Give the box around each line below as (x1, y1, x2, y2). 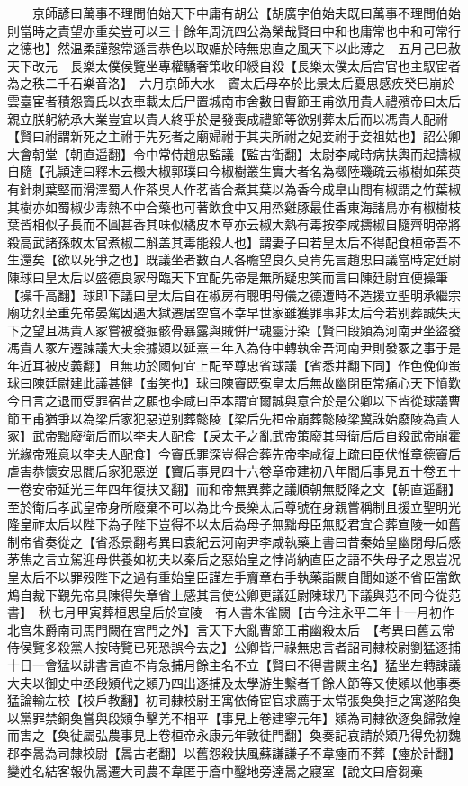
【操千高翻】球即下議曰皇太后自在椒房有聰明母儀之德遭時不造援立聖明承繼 (7, 285, 448, 304)
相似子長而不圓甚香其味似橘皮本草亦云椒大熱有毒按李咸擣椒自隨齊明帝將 (31, 215, 461, 234)
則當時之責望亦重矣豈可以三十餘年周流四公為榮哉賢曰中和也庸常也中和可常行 (7, 21, 461, 40)
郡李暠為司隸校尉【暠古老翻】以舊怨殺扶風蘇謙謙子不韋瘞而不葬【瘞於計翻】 (7, 743, 461, 762)
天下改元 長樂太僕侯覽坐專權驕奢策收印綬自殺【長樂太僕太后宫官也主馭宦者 (7, 56, 461, 75)
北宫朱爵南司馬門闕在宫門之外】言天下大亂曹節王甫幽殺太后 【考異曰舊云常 (7, 620, 454, 639)
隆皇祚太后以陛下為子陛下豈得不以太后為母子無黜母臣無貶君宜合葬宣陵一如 (7, 514, 448, 533)
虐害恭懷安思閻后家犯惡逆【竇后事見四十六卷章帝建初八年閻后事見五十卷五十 (7, 461, 461, 480)
